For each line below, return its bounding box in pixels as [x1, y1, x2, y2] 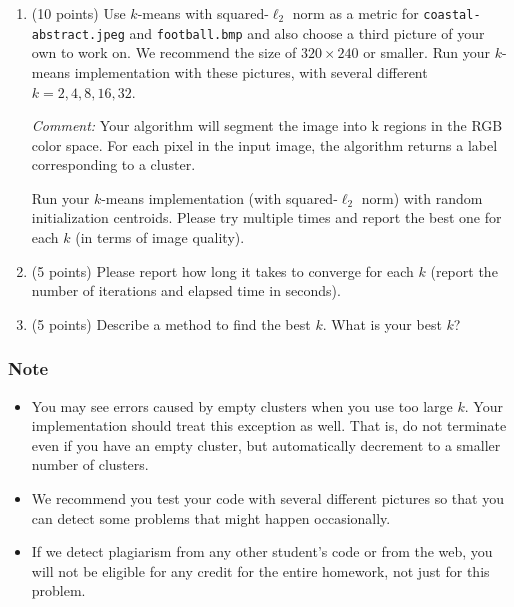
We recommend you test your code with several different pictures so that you [31, 488, 504, 509]
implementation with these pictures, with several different [74, 61, 428, 82]
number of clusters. [31, 454, 149, 475]
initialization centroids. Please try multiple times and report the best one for [31, 207, 502, 228]
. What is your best [322, 313, 442, 334]
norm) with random [361, 187, 483, 208]
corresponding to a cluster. [31, 154, 196, 175]
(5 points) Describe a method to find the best [31, 313, 311, 334]
